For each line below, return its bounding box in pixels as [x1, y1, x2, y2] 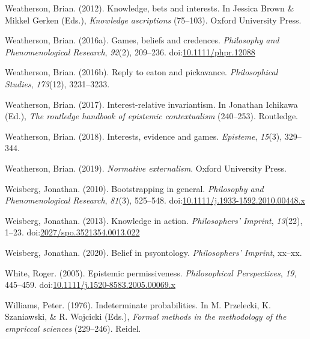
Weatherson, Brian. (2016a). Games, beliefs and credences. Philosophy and [5, 34, 279, 46]
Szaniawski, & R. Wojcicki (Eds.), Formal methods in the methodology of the [5, 310, 287, 323]
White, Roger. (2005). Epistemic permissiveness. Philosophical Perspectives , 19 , [5, 266, 297, 279]
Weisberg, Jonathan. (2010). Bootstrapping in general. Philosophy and [5, 182, 264, 194]
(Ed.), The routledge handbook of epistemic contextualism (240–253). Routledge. [5, 110, 298, 122]
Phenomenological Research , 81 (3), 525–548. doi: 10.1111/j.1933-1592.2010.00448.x [5, 194, 305, 207]
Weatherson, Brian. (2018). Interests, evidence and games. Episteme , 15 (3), [5, 129, 282, 142]
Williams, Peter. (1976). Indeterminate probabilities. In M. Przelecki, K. [5, 298, 271, 311]
